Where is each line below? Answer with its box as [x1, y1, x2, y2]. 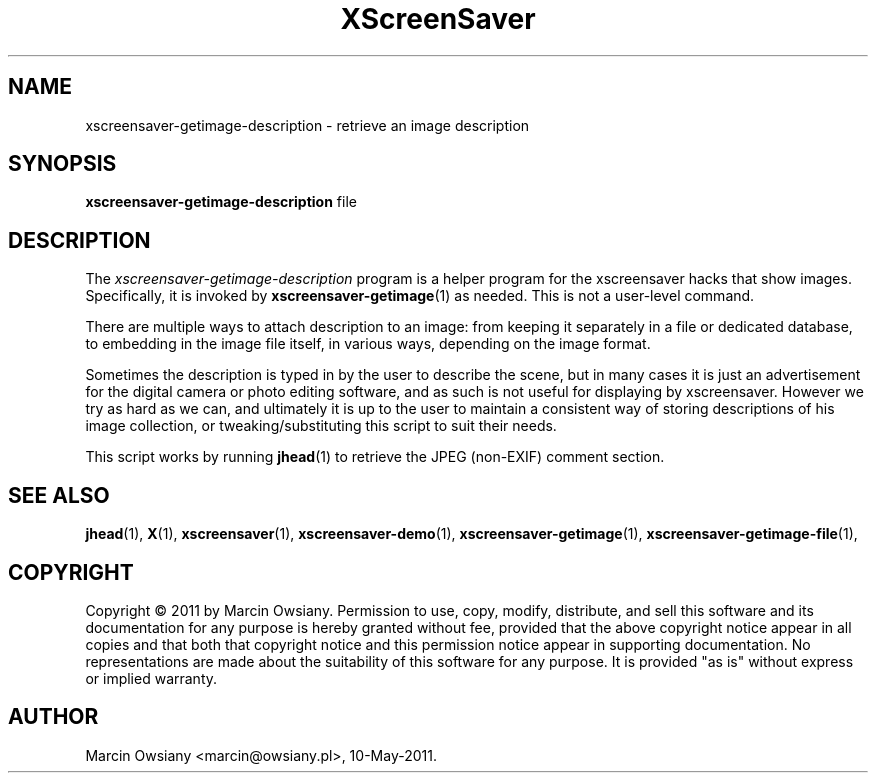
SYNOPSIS [8, 151, 117, 177]
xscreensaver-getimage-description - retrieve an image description [85, 116, 530, 134]
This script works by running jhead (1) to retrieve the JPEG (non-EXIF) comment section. [85, 448, 665, 466]
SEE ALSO [8, 482, 110, 508]
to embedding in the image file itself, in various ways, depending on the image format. [85, 335, 651, 353]
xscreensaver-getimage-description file [85, 193, 357, 211]
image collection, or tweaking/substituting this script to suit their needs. [85, 417, 557, 435]
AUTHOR [8, 704, 99, 730]
